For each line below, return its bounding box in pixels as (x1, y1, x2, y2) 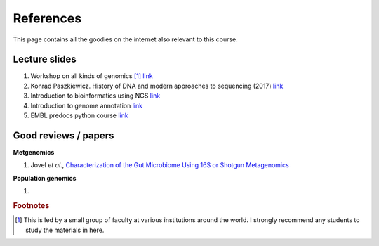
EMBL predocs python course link (30, 111, 129, 119)
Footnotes (13, 200, 50, 210)
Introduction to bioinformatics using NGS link (30, 91, 161, 100)
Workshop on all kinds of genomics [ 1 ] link (30, 72, 154, 80)
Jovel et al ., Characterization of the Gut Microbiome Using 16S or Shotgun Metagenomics (30, 161, 289, 169)
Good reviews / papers (13, 129, 114, 141)
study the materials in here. (25, 226, 105, 234)
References (13, 11, 82, 26)
